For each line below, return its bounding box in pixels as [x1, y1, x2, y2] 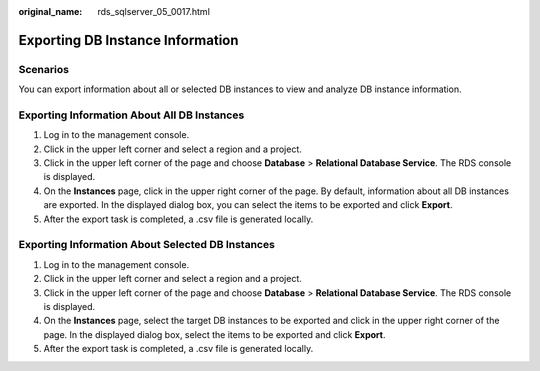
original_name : [18, 6, 83, 17]
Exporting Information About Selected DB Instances [18, 238, 275, 252]
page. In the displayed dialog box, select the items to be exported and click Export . [43, 328, 386, 340]
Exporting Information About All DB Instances [18, 108, 245, 122]
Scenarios [18, 62, 70, 76]
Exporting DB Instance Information [18, 31, 239, 49]
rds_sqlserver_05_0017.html [97, 6, 210, 17]
